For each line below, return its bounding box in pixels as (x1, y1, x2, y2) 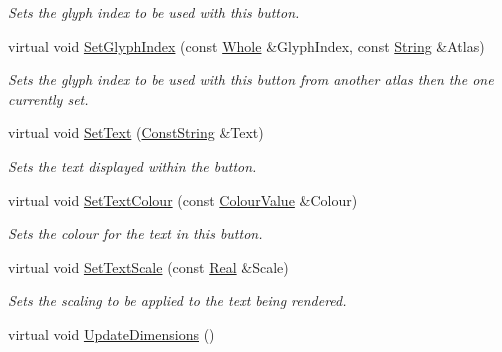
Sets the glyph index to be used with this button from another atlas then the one (8, 69, 494, 90)
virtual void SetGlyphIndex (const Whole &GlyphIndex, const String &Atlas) (8, 35, 485, 56)
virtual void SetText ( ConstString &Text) (8, 122, 264, 143)
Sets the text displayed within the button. (8, 155, 257, 176)
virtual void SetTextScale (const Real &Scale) (8, 256, 289, 277)
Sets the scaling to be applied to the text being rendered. (8, 290, 347, 311)
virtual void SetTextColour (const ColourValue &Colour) (8, 189, 358, 210)
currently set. (8, 88, 89, 109)
